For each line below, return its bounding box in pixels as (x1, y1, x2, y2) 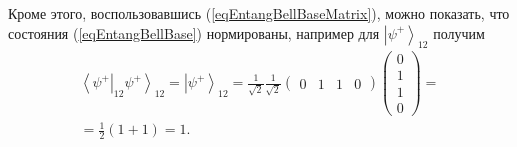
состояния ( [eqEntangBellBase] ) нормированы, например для (8, 22, 380, 43)
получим (433, 22, 485, 43)
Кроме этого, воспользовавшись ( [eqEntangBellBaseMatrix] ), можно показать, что (8, 3, 510, 23)
